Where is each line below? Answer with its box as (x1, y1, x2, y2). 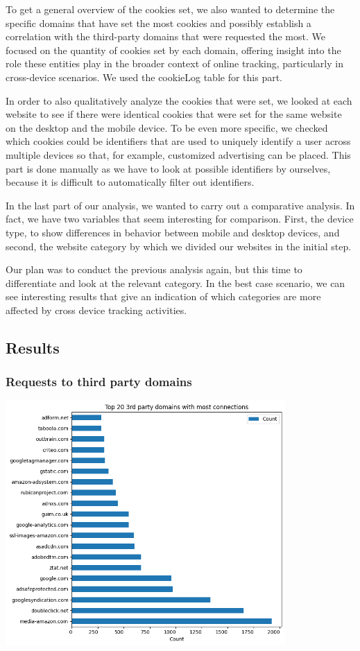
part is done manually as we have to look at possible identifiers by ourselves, (6, 161, 331, 175)
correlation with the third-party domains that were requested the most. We (6, 29, 325, 44)
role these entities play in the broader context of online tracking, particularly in (6, 56, 343, 71)
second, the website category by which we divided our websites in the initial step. (6, 238, 352, 253)
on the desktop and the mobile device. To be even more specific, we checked (6, 120, 328, 134)
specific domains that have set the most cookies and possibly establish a (6, 15, 311, 30)
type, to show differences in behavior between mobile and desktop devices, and (6, 225, 340, 239)
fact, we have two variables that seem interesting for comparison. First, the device (6, 211, 354, 226)
